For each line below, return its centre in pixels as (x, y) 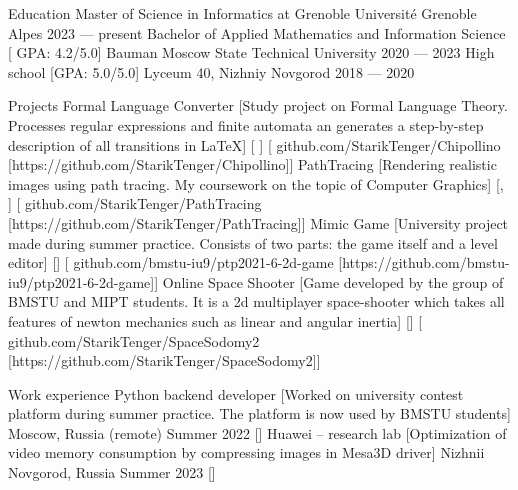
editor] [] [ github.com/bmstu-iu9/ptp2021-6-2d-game (171, 262)
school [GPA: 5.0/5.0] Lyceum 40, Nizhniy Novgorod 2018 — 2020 (211, 71)
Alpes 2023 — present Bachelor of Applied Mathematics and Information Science (257, 32)
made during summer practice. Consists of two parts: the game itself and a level (253, 242)
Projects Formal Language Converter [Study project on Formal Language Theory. (258, 105)
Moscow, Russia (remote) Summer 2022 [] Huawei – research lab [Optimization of (257, 432)
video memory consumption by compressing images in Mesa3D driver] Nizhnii (246, 452)
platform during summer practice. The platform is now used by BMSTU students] (259, 413)
